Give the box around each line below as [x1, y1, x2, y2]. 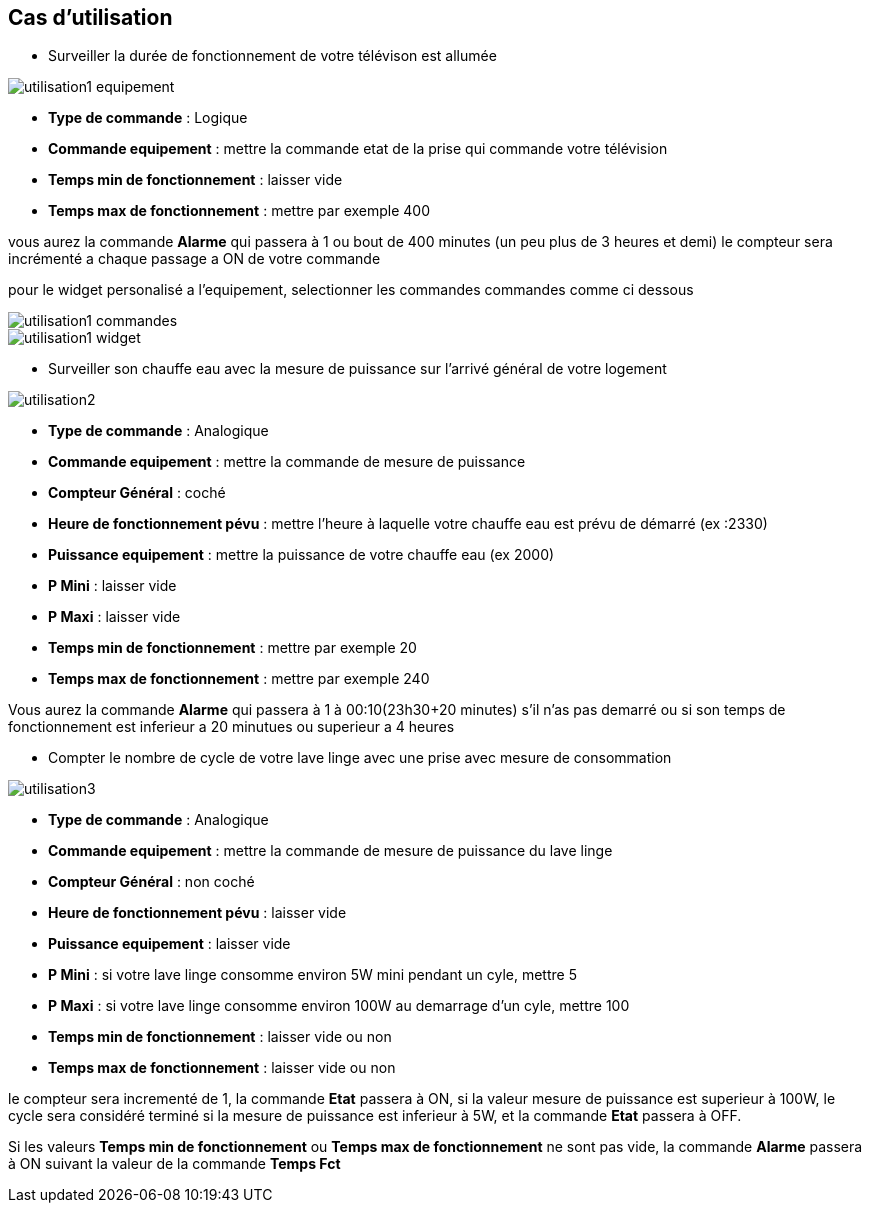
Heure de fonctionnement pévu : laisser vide [48, 904, 347, 922]
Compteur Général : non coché [48, 873, 255, 891]
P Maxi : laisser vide [48, 608, 181, 626]
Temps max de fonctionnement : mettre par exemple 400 [48, 202, 431, 220]
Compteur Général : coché [48, 484, 226, 502]
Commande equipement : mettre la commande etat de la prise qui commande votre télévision [48, 140, 668, 158]
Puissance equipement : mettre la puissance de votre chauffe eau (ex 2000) [48, 546, 555, 564]
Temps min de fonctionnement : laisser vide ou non [48, 1028, 392, 1046]
